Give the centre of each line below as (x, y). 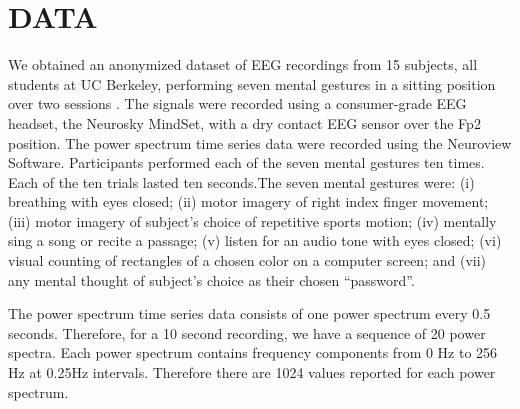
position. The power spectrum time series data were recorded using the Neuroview (260, 142)
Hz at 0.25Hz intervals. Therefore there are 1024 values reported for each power (252, 372)
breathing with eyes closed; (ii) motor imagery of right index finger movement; (248, 201)
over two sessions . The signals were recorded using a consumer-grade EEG (237, 103)
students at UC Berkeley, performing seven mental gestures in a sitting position (252, 83)
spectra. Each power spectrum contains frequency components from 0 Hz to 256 (253, 352)
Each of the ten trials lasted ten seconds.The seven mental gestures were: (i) (241, 181)
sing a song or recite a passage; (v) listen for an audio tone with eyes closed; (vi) (255, 240)
